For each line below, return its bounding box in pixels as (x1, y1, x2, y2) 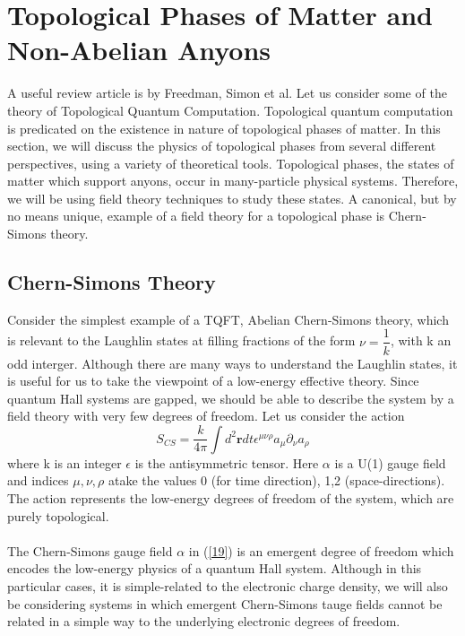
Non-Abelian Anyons (7, 31, 271, 68)
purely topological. (7, 506, 109, 525)
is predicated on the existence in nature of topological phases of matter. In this (7, 118, 441, 137)
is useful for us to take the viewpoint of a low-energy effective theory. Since (7, 371, 419, 390)
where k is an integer (7, 453, 122, 472)
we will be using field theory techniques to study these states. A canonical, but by (7, 188, 457, 207)
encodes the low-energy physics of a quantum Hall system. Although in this (7, 559, 422, 578)
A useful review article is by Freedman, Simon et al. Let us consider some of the (7, 83, 447, 102)
